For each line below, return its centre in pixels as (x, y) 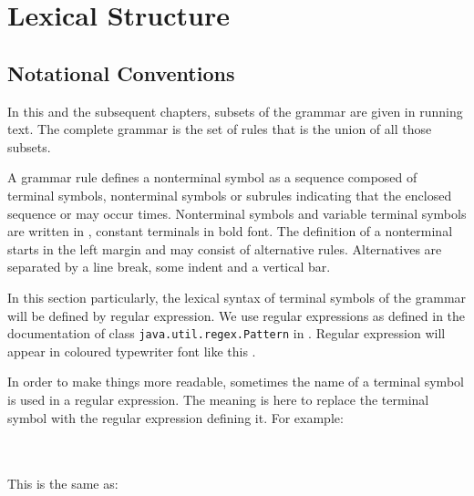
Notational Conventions (121, 72)
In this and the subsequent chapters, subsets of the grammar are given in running (235, 111)
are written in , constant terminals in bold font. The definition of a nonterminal (230, 231)
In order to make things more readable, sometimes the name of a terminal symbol (236, 382)
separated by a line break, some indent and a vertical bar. (169, 267)
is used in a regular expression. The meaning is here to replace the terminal (218, 399)
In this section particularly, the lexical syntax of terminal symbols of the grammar (237, 297)
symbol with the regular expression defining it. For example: (175, 417)
